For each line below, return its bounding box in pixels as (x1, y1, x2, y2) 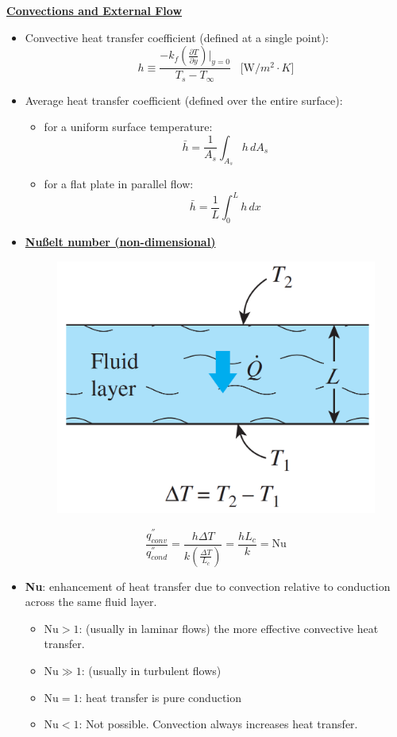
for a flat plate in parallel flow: (44, 176, 194, 192)
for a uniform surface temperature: (44, 118, 213, 135)
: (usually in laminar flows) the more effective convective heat (79, 619, 379, 636)
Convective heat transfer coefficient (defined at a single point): (25, 29, 329, 45)
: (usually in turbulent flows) (81, 662, 222, 678)
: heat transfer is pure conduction (79, 689, 242, 705)
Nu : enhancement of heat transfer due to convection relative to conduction (25, 577, 391, 594)
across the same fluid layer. (25, 593, 157, 610)
